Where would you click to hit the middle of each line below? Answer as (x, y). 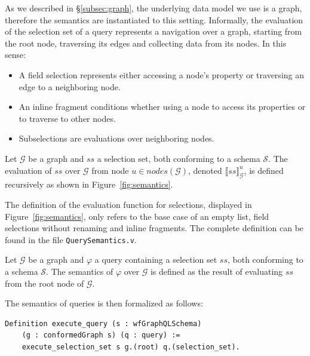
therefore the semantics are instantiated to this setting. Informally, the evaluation (154, 19)
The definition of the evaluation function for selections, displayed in (128, 204)
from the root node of (44, 283)
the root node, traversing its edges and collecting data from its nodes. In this (146, 43)
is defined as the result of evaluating (217, 271)
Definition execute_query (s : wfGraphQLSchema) (103, 323)
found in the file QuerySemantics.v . (71, 239)
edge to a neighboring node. (70, 86)
